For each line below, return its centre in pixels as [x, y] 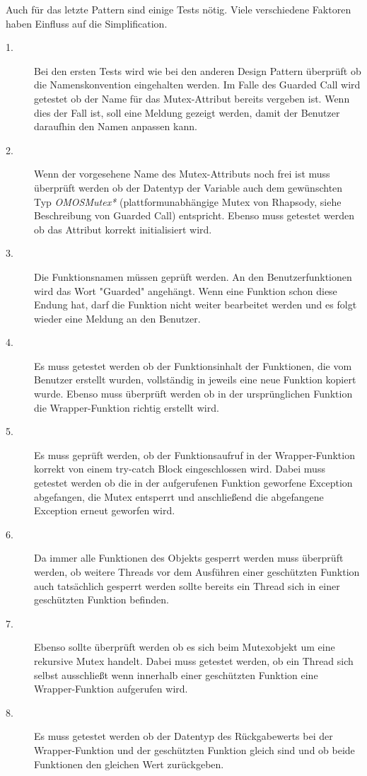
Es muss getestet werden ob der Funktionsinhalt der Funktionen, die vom [193, 365]
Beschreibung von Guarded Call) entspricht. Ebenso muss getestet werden [194, 215]
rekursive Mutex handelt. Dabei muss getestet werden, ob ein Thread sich [194, 660]
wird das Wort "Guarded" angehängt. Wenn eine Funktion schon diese [186, 290]
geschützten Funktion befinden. [101, 600]
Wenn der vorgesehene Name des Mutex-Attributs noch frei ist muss [182, 174]
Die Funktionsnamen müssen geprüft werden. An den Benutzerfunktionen [193, 276]
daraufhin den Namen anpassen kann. [116, 126]
